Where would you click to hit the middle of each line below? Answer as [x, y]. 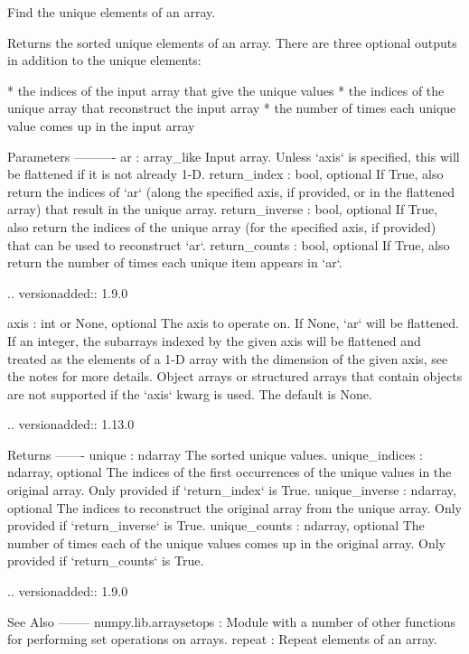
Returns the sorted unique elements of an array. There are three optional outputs [232, 42]
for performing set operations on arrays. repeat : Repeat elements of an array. [222, 639]
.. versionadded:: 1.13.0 [71, 424]
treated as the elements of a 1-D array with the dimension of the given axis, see [228, 358]
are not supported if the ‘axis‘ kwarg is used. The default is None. [190, 393]
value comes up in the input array [101, 125]
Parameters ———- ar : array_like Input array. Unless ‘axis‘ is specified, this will [234, 156]
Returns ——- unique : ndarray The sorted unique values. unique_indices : [215, 454]
